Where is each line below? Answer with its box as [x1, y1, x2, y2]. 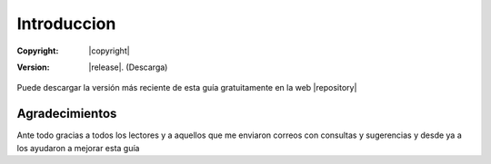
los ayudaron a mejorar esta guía [16, 142, 140, 153]
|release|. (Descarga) [88, 62, 168, 72]
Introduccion [16, 14, 116, 34]
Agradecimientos [16, 106, 117, 121]
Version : [16, 62, 50, 72]
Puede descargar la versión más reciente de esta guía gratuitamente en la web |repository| [16, 82, 357, 93]
